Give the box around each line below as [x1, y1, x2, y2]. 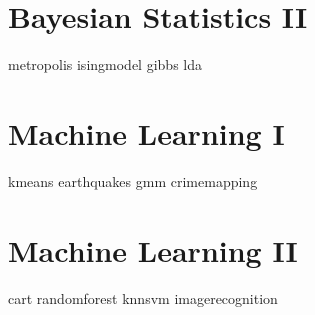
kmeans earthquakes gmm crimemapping [8, 170, 258, 191]
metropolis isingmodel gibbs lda [8, 54, 203, 75]
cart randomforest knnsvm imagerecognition [8, 287, 278, 308]
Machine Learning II [8, 229, 298, 270]
